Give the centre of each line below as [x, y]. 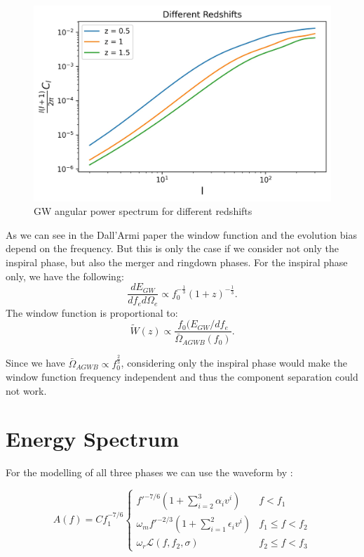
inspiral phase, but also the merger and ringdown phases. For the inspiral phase [177, 262]
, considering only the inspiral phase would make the [234, 363]
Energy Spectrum [93, 439]
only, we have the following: [65, 276]
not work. [26, 390]
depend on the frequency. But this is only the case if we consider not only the [173, 248]
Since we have [35, 363]
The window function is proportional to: [92, 312]
